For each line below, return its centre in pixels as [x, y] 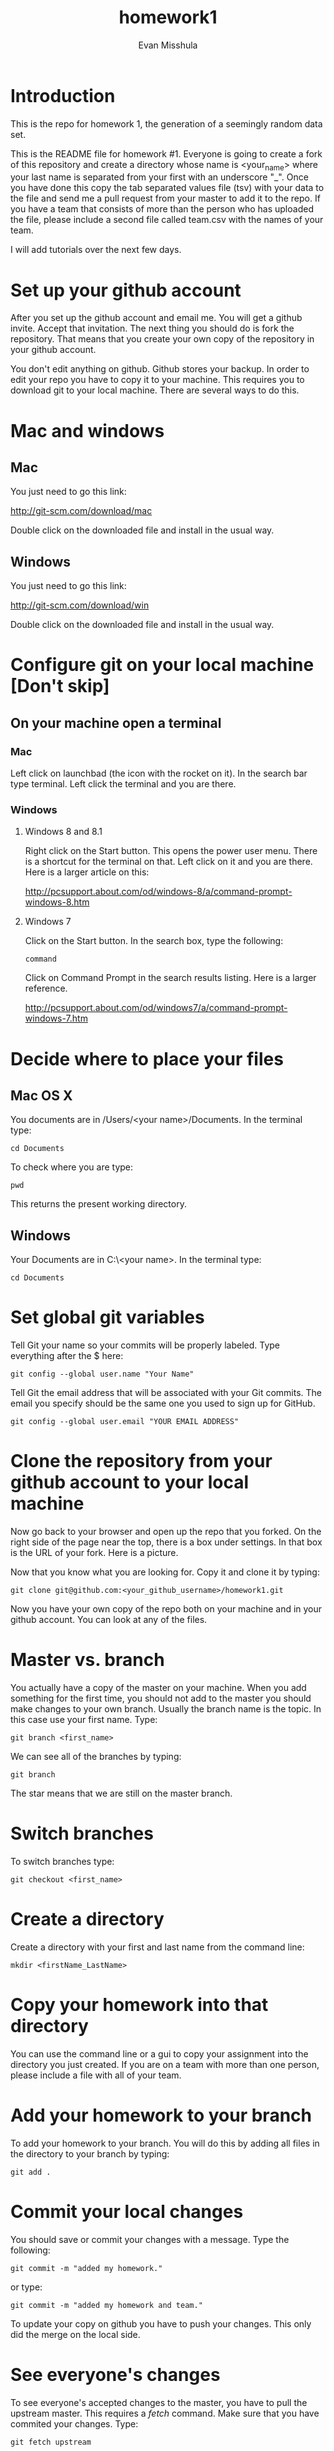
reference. [46, 988]
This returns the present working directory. [98, 1204]
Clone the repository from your [141, 1461]
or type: [26, 2287]
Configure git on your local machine [162, 665]
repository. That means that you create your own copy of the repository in [162, 339]
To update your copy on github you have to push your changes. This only [161, 2323]
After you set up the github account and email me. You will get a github [156, 318]
